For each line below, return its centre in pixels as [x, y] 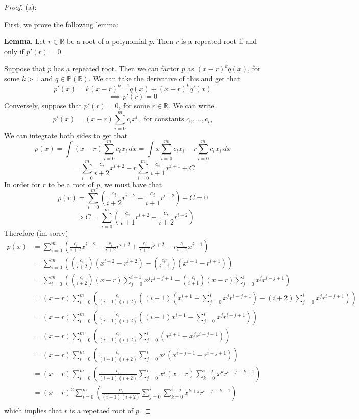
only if [14, 51]
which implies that [33, 411]
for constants [164, 119]
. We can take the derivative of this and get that [164, 78]
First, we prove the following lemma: [61, 24]
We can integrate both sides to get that [66, 135]
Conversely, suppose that [43, 106]
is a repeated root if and [219, 41]
